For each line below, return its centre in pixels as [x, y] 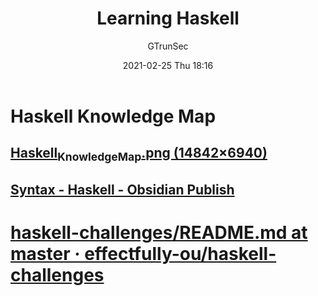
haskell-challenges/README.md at [159, 233]
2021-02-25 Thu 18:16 [168, 65]
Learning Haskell [168, 18]
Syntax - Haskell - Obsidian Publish [122, 189]
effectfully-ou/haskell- [180, 254]
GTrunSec [168, 46]
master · [45, 254]
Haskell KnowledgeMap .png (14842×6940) [139, 154]
